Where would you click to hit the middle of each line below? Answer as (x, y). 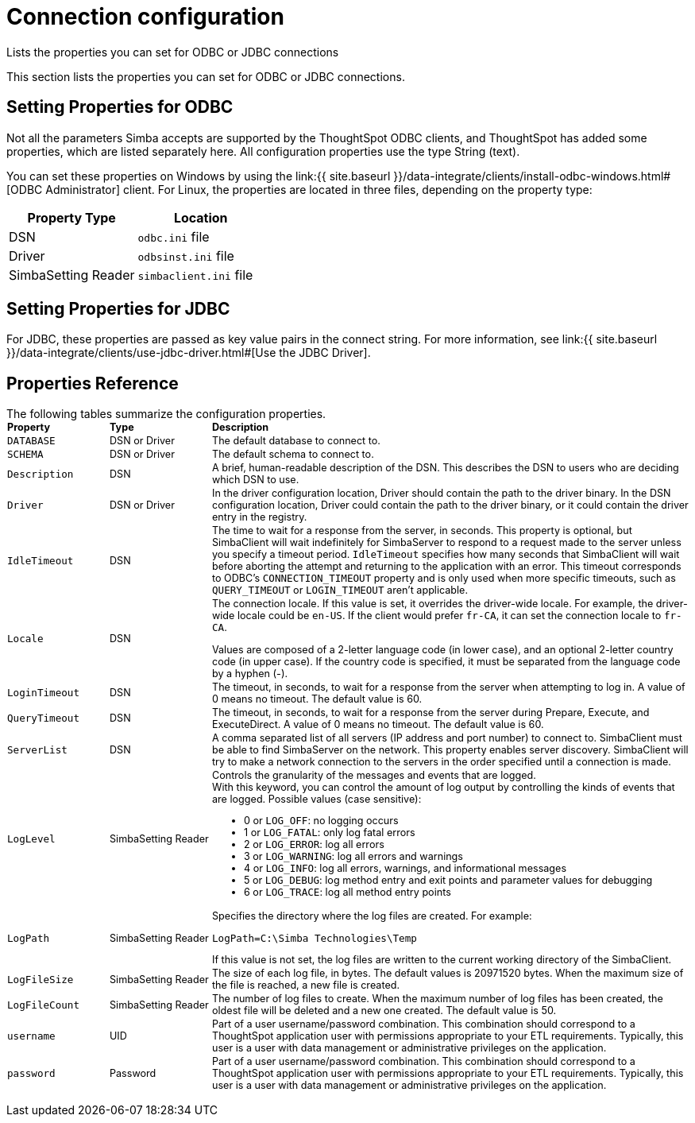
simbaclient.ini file (195, 275)
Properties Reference (93, 383)
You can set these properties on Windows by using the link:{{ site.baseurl (199, 176)
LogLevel (31, 838)
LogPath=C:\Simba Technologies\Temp (315, 938)
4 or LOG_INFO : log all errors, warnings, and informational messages (405, 869)
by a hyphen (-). (250, 673)
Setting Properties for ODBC (120, 107)
